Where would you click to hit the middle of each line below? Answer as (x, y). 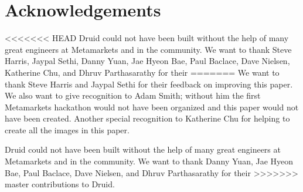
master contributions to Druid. (60, 184)
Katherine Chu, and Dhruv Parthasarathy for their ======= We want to (142, 72)
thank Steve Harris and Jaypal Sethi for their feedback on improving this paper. (149, 84)
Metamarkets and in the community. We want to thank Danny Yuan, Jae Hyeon (149, 161)
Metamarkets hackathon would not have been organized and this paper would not (152, 107)
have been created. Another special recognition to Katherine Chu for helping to (147, 118)
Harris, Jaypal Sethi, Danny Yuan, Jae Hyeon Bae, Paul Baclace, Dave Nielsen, (147, 61)
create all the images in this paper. (67, 129)
